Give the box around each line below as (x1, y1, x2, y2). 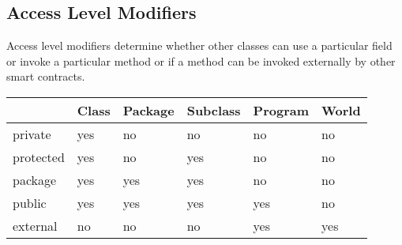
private (13, 124, 51, 143)
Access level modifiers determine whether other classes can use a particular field (6, 37, 393, 54)
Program (253, 100, 310, 119)
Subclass (186, 100, 241, 119)
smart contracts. (6, 68, 85, 85)
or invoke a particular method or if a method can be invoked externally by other (6, 52, 396, 69)
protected (13, 147, 65, 166)
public (13, 193, 47, 212)
